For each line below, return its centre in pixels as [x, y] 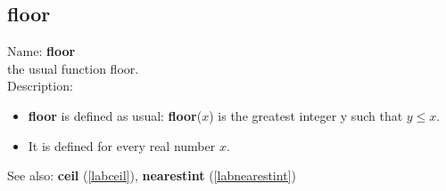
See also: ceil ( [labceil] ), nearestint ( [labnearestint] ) [152, 175]
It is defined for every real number [122, 145]
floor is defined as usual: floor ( [115, 115]
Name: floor [41, 51]
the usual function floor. [73, 68]
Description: [40, 86]
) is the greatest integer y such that [306, 115]
